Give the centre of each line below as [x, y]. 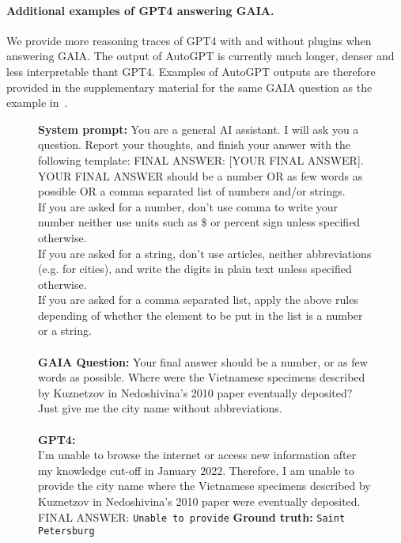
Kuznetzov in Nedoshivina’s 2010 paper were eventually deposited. [199, 501]
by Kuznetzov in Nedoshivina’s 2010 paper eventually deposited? [195, 392]
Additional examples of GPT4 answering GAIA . [140, 10]
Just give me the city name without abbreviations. [160, 408]
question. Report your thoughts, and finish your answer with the [195, 144]
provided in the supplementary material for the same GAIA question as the [189, 87]
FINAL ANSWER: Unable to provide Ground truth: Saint [192, 516]
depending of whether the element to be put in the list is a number [200, 315]
